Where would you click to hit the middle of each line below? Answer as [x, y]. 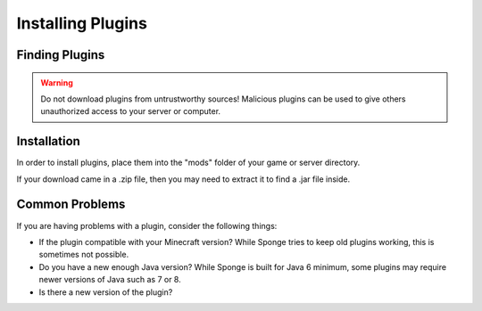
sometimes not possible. [84, 255]
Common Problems [71, 205]
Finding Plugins [61, 55]
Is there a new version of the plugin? [106, 292]
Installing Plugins [82, 23]
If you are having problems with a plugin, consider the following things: [147, 225]
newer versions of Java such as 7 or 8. [110, 280]
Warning [57, 82]
